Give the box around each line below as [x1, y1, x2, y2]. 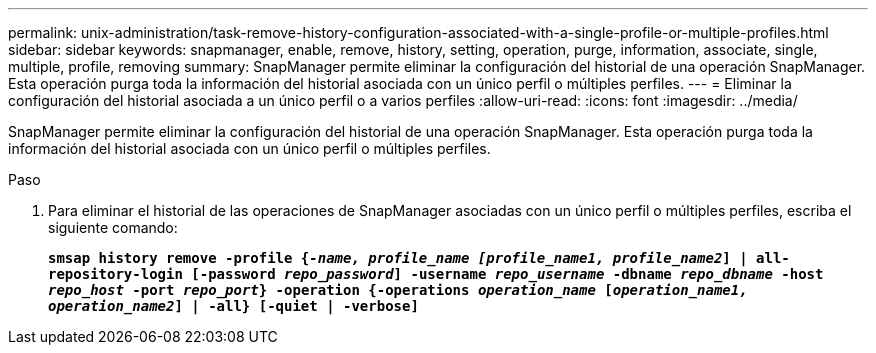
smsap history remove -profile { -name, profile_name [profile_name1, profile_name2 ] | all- [48, 250, 790, 266]
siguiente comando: [48, 219, 178, 236]
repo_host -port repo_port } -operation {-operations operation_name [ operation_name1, [48, 282, 748, 298]
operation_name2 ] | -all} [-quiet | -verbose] [48, 298, 419, 314]
